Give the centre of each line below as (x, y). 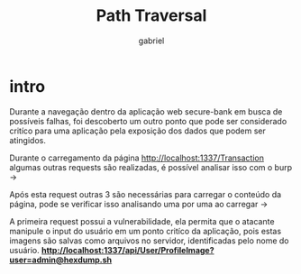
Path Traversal (151, 16)
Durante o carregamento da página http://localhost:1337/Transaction (137, 158)
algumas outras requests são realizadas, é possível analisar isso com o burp (151, 167)
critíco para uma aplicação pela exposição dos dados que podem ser (137, 131)
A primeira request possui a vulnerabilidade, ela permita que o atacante (142, 221)
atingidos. (28, 140)
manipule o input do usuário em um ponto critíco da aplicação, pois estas (146, 231)
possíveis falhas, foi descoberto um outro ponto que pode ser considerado (148, 121)
